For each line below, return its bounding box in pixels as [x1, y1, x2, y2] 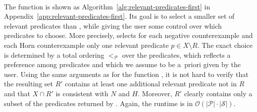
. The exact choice [197, 39, 253, 50]
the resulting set [4, 78, 53, 89]
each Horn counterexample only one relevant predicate [4, 39, 169, 50]
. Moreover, [138, 88, 172, 98]
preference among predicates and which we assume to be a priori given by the [4, 59, 241, 70]
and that [4, 88, 30, 98]
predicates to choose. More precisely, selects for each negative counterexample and [4, 30, 253, 40]
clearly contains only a [184, 88, 253, 98]
